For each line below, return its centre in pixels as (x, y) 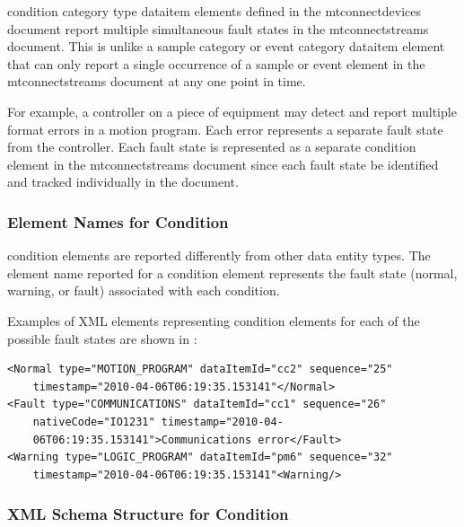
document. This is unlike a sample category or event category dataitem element (226, 46)
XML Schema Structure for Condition (148, 514)
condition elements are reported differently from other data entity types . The (219, 255)
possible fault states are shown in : (102, 338)
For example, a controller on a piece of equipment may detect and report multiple (232, 111)
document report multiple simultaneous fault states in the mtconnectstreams (218, 28)
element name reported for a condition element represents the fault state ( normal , (232, 272)
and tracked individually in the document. (123, 182)
